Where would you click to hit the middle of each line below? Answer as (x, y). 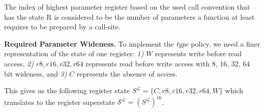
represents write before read (198, 53)
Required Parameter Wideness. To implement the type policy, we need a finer (132, 43)
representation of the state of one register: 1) (74, 53)
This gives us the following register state (67, 90)
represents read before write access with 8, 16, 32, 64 (168, 63)
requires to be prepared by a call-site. (62, 27)
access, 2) (19, 63)
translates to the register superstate (60, 102)
